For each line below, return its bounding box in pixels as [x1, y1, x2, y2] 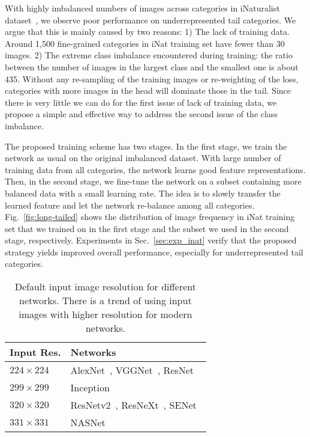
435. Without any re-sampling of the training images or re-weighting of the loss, [5, 72, 299, 85]
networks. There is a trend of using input [19, 293, 192, 308]
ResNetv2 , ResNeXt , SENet [70, 398, 197, 412]
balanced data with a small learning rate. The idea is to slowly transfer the [5, 186, 281, 199]
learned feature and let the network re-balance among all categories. [5, 198, 255, 211]
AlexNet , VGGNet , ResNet [70, 363, 194, 377]
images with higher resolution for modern [19, 307, 192, 322]
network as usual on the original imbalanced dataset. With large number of [5, 151, 281, 164]
